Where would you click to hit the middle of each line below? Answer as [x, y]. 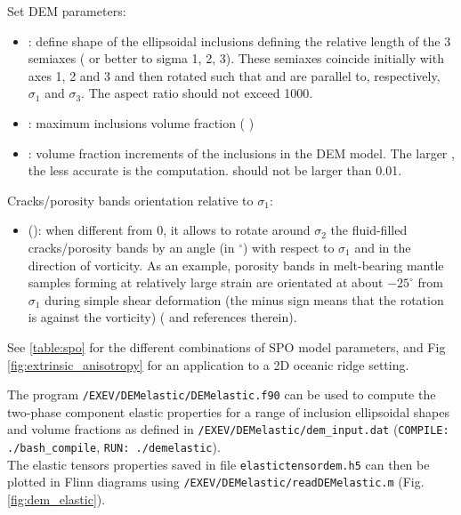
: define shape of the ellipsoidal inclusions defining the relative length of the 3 [239, 40]
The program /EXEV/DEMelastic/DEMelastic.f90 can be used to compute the [222, 394]
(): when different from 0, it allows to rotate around [169, 230]
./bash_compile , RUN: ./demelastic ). [114, 447]
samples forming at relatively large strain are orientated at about [206, 282]
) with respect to [289, 247]
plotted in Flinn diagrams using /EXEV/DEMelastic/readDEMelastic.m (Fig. [216, 482]
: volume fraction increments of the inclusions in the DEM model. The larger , [241, 153]
